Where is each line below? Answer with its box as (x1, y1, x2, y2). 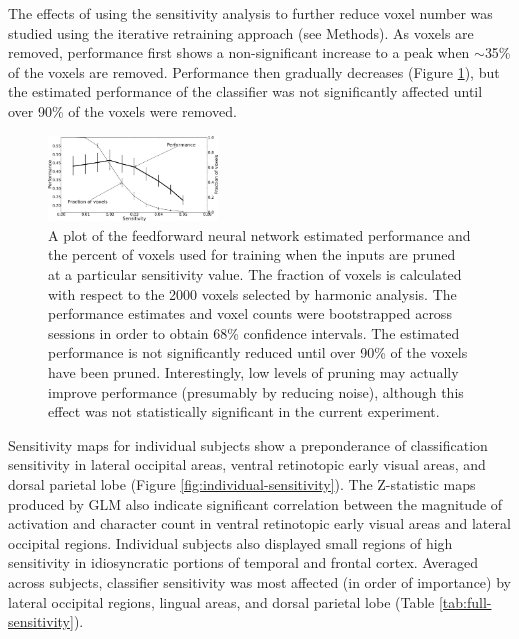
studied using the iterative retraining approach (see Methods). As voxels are (8, 22, 474, 43)
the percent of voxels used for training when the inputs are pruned (48, 244, 456, 265)
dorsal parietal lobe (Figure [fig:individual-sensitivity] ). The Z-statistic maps (8, 473, 476, 494)
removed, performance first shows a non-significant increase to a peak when (8, 42, 470, 63)
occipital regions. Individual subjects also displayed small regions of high (8, 532, 453, 553)
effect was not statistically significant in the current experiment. (48, 401, 440, 422)
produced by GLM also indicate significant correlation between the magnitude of (8, 493, 503, 514)
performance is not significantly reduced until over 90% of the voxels (48, 342, 468, 363)
